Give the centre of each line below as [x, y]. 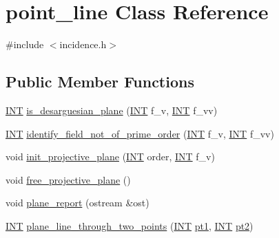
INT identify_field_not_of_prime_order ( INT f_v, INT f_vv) [140, 133]
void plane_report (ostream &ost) [77, 203]
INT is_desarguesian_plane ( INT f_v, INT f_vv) [112, 110]
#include [25, 44]
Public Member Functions [100, 82]
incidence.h [83, 44]
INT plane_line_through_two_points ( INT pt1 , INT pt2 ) [130, 225]
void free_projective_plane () [68, 179]
